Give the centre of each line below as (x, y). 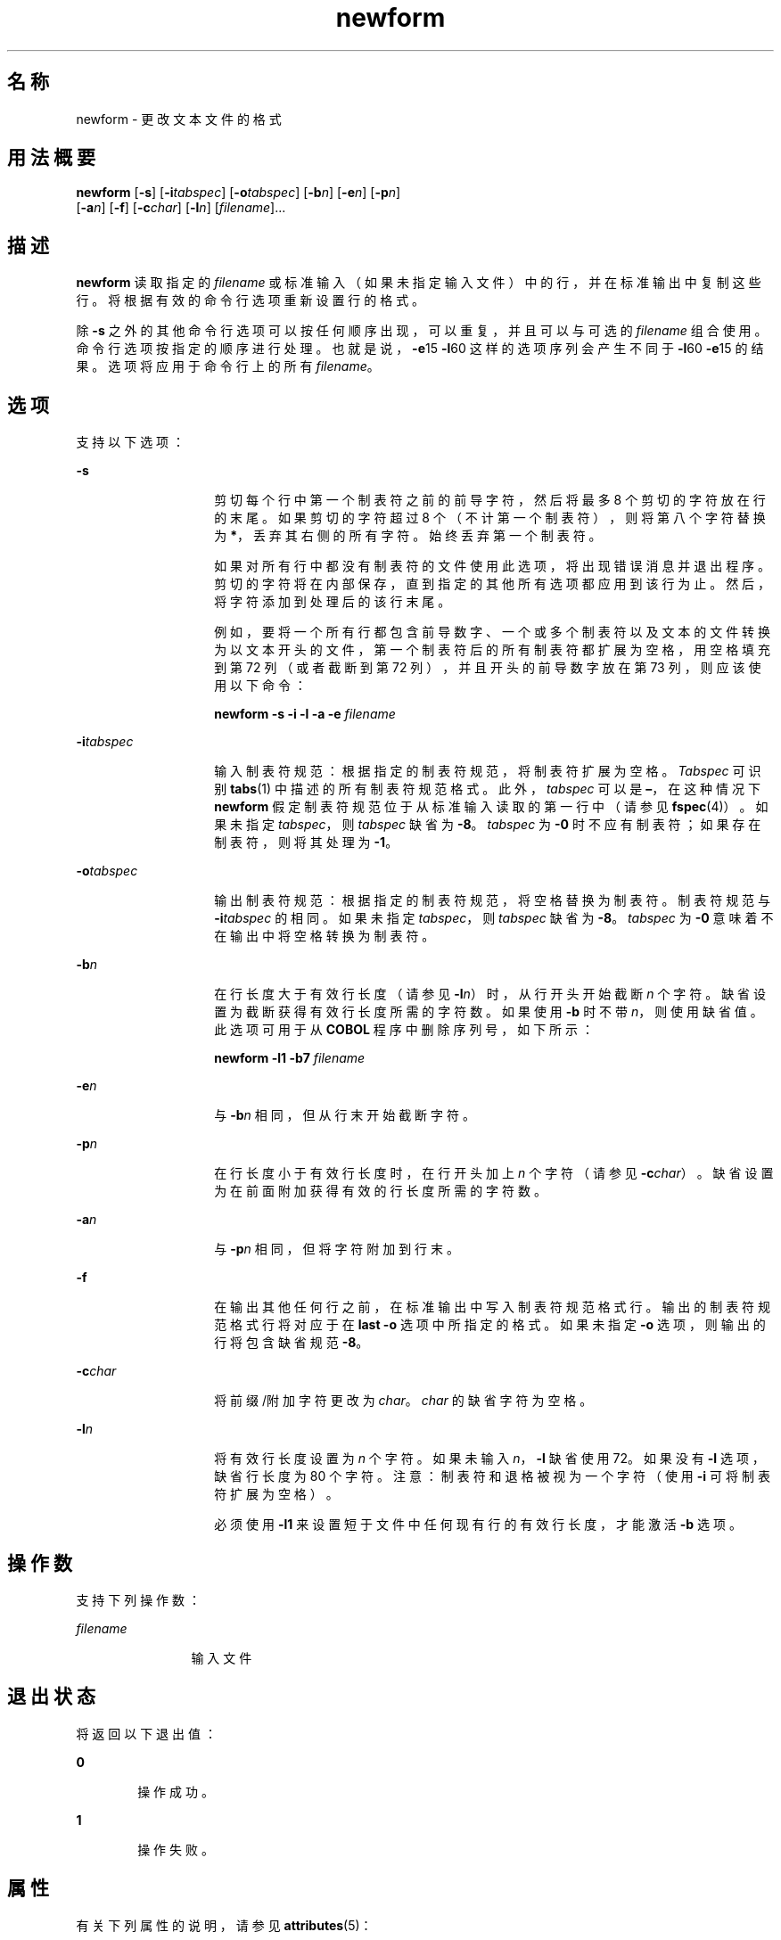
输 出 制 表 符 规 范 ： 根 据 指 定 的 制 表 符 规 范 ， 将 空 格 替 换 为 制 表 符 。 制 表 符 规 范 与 (493, 900)
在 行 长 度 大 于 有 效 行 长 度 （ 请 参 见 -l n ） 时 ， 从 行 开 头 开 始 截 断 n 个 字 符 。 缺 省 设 (490, 994)
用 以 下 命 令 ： (260, 686)
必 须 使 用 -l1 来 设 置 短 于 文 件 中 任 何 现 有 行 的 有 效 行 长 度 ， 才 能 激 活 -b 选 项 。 (478, 1525)
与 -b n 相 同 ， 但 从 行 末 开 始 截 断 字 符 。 (345, 1115)
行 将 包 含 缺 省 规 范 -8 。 (292, 1343)
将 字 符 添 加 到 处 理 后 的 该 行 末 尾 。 (333, 602)
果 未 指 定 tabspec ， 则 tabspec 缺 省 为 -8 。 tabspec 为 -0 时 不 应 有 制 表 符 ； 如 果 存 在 (488, 825)
